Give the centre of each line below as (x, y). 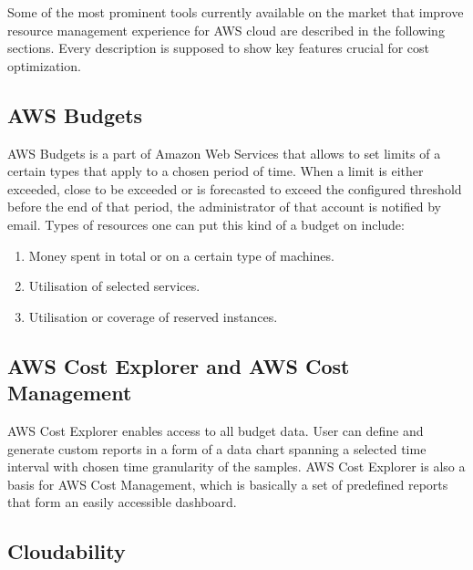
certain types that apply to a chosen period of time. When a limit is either (216, 171)
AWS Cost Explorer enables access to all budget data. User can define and (216, 430)
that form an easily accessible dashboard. (122, 502)
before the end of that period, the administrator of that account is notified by (224, 207)
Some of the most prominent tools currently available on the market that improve (236, 12)
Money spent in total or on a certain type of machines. (181, 255)
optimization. (44, 65)
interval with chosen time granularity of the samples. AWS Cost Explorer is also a (236, 466)
